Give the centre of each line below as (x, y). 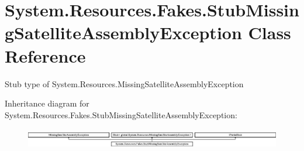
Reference (45, 55)
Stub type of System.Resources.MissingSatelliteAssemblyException (124, 83)
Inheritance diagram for (47, 103)
